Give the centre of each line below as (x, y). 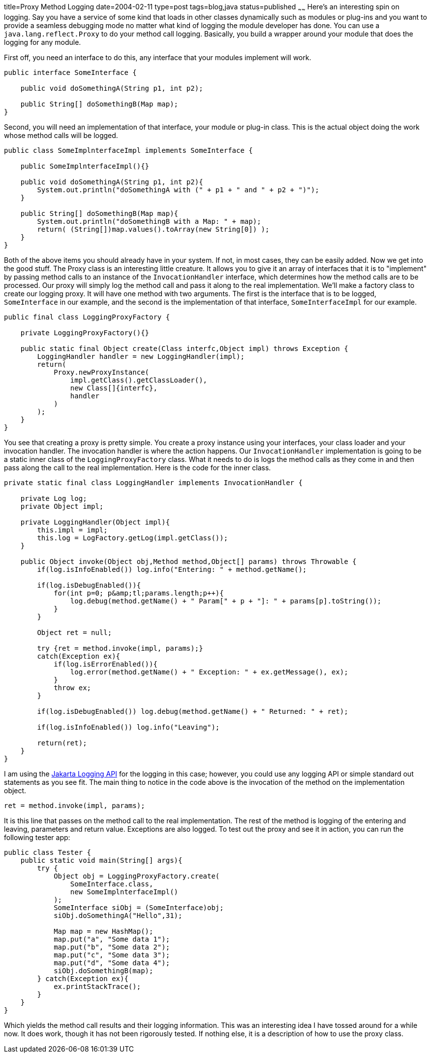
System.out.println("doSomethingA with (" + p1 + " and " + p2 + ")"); (178, 190)
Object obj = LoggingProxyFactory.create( (137, 876)
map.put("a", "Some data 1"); (112, 939)
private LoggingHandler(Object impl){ (95, 522)
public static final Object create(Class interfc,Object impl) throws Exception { (184, 348)
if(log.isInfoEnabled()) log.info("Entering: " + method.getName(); (172, 569)
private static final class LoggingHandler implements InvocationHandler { (153, 482)
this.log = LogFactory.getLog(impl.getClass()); (133, 538)
